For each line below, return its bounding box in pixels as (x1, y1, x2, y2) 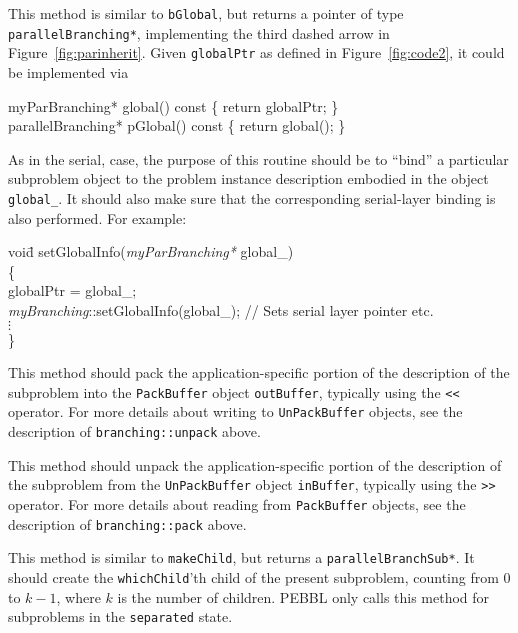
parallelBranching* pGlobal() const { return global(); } (8, 115, 346, 136)
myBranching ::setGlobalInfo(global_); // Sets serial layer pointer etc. (8, 299, 434, 320)
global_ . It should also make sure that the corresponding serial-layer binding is (8, 187, 496, 208)
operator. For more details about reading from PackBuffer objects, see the (8, 493, 466, 514)
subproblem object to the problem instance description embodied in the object (8, 168, 489, 189)
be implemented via (8, 61, 129, 82)
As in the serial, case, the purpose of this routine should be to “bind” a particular (8, 148, 509, 169)
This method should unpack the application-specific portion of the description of (8, 454, 502, 475)
